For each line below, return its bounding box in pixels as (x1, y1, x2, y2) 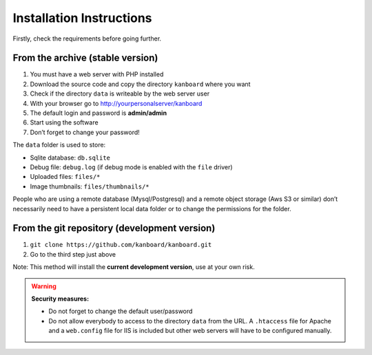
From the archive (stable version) (12, 52, 158, 64)
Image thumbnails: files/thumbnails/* (30, 182, 149, 191)
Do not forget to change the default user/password (48, 307, 193, 316)
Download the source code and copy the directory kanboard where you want (30, 80, 251, 88)
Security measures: (31, 294, 90, 303)
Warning (31, 282, 56, 290)
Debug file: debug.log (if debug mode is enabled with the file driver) (30, 162, 234, 171)
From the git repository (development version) (12, 222, 216, 234)
